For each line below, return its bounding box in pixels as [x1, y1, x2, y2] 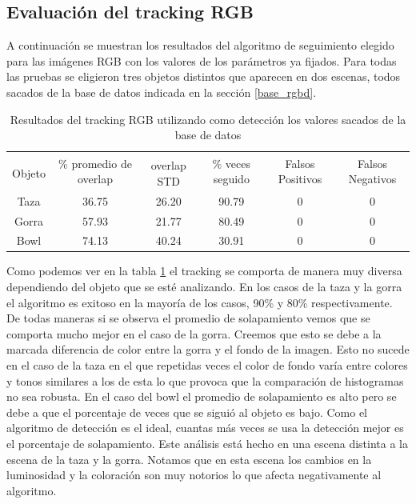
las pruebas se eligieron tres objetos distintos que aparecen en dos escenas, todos [6, 68, 401, 85]
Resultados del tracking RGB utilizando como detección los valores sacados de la [10, 110, 406, 127]
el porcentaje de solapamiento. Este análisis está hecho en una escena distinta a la [6, 435, 408, 452]
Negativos [348, 170, 397, 187]
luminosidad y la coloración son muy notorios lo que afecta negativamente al [6, 466, 382, 483]
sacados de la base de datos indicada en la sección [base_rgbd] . [6, 83, 317, 100]
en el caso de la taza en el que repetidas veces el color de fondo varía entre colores [6, 357, 408, 374]
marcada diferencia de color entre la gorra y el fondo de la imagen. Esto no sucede [6, 341, 410, 358]
